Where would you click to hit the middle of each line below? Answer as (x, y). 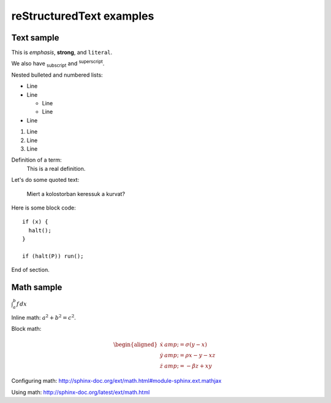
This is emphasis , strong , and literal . (62, 53)
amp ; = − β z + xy (188, 366)
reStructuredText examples (83, 16)
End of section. (30, 270)
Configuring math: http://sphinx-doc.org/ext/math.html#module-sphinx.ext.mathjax (116, 381)
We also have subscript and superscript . (58, 64)
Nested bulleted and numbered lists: (57, 75)
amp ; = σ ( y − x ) (186, 345)
